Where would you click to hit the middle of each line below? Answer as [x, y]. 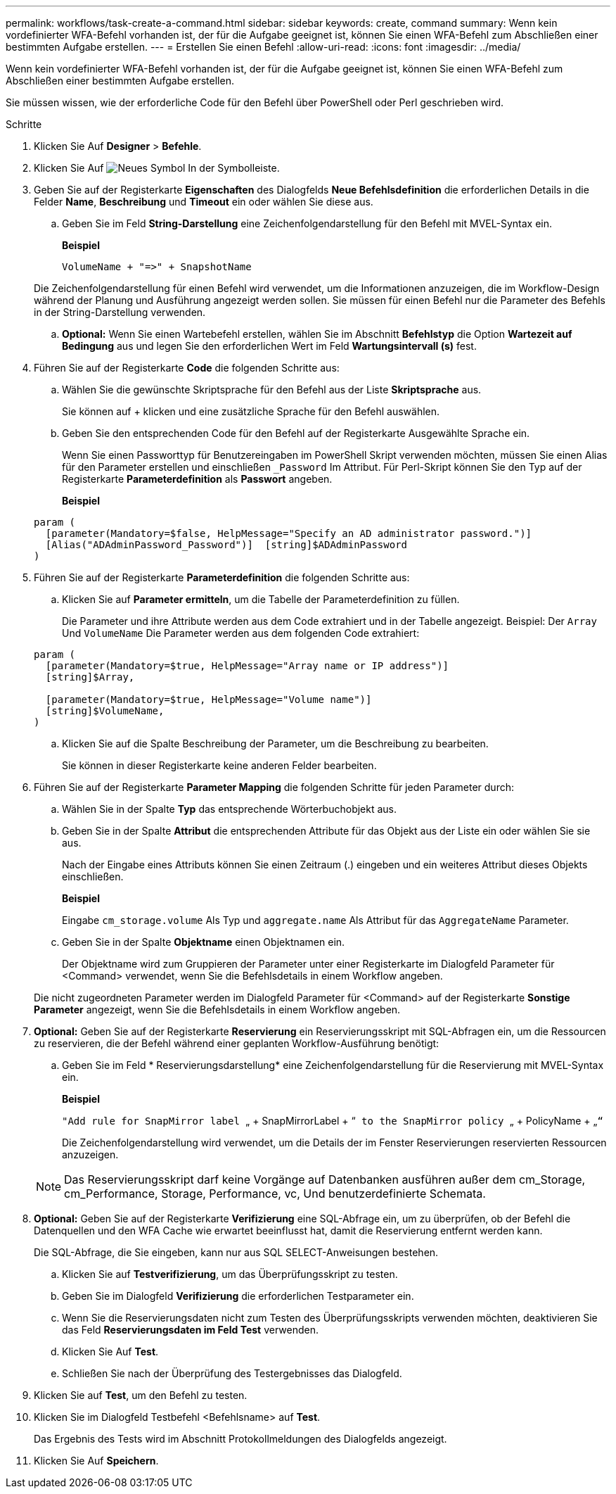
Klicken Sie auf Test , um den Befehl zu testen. [141, 1395]
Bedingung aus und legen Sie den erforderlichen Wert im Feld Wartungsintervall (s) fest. [269, 346]
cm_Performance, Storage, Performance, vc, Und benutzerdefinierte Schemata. [275, 1194]
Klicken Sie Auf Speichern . [96, 1461]
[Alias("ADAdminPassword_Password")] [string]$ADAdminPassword [226, 545]
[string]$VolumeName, [105, 711]
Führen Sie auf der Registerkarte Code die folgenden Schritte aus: [187, 368]
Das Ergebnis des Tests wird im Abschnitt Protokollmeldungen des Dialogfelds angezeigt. [240, 1439]
